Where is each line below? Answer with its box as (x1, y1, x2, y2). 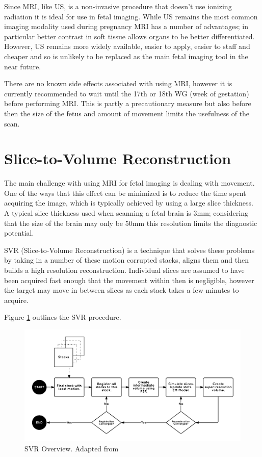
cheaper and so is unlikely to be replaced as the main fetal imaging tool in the (4, 50, 248, 61)
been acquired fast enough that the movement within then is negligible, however (4, 274, 254, 285)
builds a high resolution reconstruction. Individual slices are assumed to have (4, 265, 245, 275)
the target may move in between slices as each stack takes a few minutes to (4, 285, 239, 295)
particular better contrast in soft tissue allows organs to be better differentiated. (4, 31, 255, 41)
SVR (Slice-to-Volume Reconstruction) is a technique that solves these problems (4, 244, 255, 255)
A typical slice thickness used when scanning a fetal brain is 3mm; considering (4, 208, 248, 218)
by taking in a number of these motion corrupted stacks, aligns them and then (4, 255, 249, 265)
